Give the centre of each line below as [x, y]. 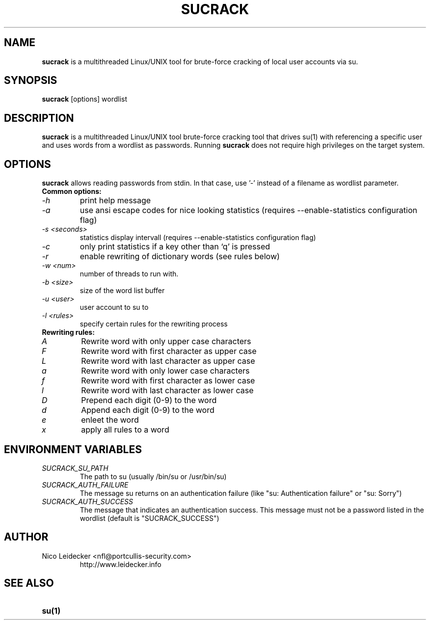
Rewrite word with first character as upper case [169, 351]
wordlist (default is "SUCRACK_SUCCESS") [149, 518]
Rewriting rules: [68, 332]
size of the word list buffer [122, 291]
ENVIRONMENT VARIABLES [73, 449]
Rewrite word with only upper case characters [166, 341]
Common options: [72, 191]
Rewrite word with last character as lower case [167, 391]
